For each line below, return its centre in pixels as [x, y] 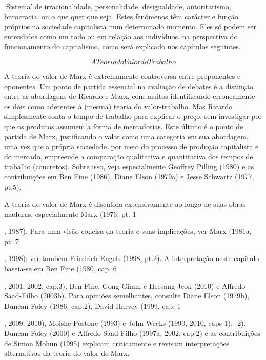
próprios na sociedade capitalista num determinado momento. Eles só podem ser [130, 26]
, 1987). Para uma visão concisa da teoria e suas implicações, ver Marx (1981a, [128, 231]
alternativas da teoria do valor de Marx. [67, 353]
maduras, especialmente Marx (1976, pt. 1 [70, 214]
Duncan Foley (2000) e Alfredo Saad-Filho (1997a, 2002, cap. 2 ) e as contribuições [132, 333]
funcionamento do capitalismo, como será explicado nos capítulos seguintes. [122, 46]
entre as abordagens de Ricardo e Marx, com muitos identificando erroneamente [130, 96]
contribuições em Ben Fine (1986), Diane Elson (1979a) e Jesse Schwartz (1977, [129, 176]
